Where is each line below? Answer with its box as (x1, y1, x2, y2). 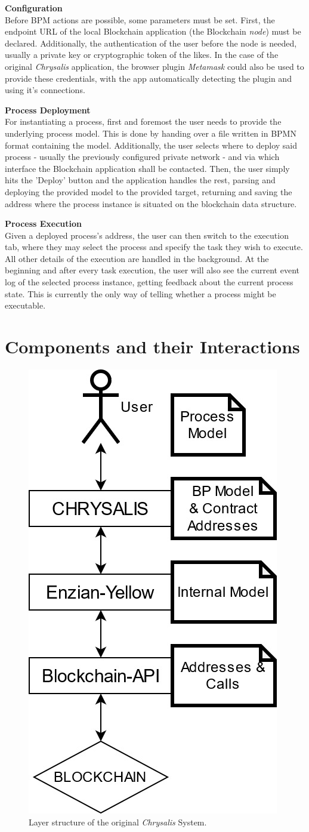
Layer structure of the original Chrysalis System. (29, 815, 207, 828)
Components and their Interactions (5, 334, 300, 359)
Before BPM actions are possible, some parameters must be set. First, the (5, 13, 275, 26)
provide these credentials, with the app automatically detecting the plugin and (5, 72, 292, 84)
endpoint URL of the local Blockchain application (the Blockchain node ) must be (5, 25, 301, 38)
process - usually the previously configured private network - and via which (5, 150, 280, 163)
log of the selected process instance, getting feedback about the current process (5, 276, 293, 288)
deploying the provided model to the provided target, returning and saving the (5, 185, 292, 198)
